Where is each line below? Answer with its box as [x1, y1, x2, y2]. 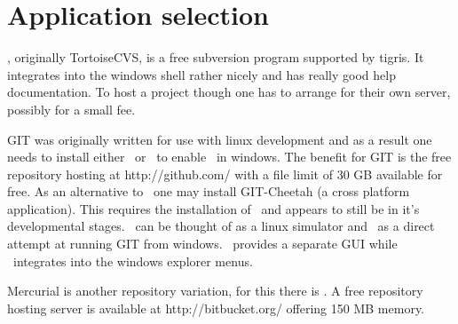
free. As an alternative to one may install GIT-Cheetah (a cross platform [7, 182, 410, 201]
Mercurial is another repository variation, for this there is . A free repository [7, 281, 423, 300]
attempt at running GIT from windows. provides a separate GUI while [7, 234, 398, 253]
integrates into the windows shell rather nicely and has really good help [7, 65, 396, 83]
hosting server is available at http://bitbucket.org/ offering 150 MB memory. [7, 298, 425, 317]
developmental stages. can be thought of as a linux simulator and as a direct [7, 217, 435, 235]
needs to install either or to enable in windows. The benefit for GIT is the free [7, 147, 452, 166]
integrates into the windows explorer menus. [12, 251, 253, 270]
